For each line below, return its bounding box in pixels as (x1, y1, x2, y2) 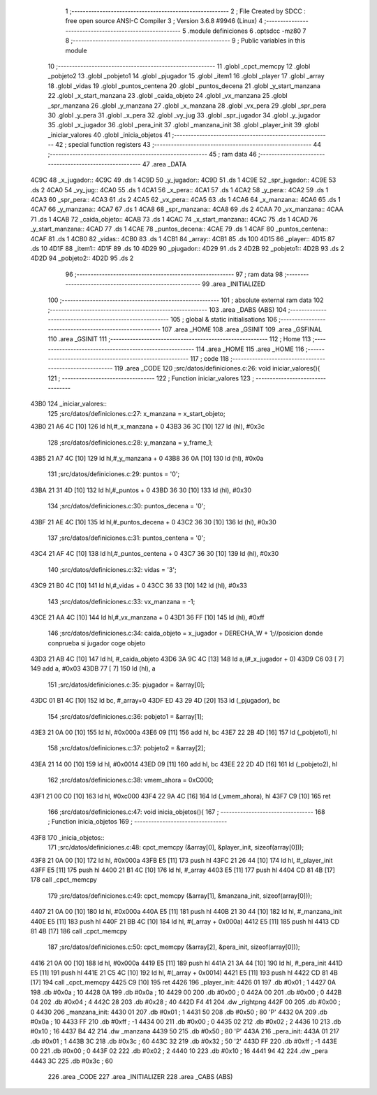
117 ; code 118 (189, 354, 230, 363)
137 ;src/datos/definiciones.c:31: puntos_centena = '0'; (47, 534, 206, 542)
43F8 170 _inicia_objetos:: (30, 833, 105, 842)
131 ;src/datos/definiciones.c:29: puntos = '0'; (47, 470, 180, 478)
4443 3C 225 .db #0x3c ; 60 (30, 1057, 113, 1065)
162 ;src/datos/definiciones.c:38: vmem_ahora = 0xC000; (47, 776, 214, 785)
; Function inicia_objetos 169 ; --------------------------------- (47, 817, 228, 826)
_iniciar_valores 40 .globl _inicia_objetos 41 (47, 130, 171, 139)
